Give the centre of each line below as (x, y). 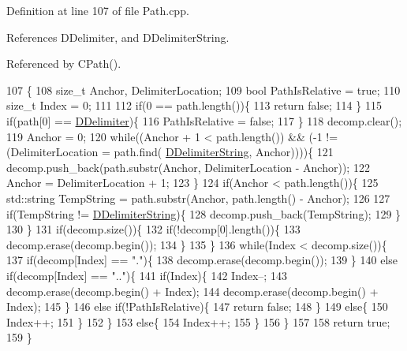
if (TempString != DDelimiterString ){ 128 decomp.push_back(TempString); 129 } (204, 213)
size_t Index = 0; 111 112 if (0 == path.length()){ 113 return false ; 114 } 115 (194, 105)
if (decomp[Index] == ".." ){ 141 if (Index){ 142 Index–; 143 (147, 275)
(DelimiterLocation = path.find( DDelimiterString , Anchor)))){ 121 (170, 152)
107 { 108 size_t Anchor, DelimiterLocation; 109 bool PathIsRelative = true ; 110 (203, 90)
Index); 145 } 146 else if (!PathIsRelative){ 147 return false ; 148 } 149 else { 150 (197, 306)
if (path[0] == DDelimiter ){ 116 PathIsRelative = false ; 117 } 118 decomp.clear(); (204, 120)
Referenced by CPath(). (64, 63)
